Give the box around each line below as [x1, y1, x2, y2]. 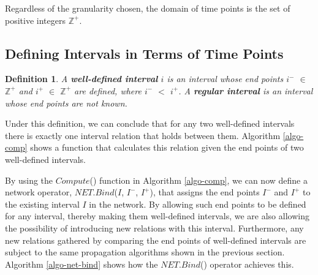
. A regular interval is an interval [178, 84, 313, 97]
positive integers [5, 13, 66, 26]
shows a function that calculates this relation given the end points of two [30, 141, 304, 154]
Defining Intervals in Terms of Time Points [5, 43, 284, 62]
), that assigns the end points [150, 186, 260, 198]
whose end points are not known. [5, 96, 127, 109]
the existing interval [5, 197, 80, 210]
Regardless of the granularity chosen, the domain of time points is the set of [5, 2, 290, 14]
